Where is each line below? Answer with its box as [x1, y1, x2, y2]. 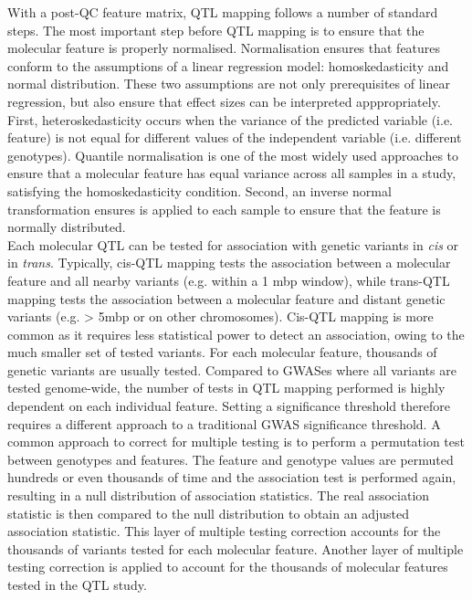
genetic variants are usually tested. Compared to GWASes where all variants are [7, 360, 456, 379]
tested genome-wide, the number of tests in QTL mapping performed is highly [7, 378, 446, 397]
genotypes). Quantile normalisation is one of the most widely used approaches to [7, 145, 459, 164]
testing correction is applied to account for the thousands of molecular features [7, 557, 448, 576]
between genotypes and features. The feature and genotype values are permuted [7, 449, 454, 468]
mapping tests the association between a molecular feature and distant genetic [7, 289, 446, 308]
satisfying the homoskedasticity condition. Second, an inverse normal [7, 181, 392, 200]
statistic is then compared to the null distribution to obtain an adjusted [7, 503, 409, 522]
